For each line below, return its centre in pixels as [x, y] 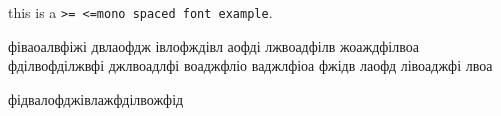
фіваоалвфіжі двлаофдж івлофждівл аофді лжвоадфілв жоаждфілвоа [213, 45]
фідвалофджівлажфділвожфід [96, 98]
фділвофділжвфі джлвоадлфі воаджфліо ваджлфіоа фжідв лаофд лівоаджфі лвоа [250, 65]
